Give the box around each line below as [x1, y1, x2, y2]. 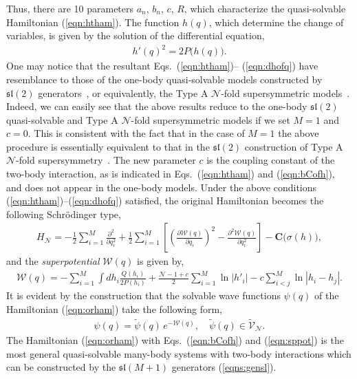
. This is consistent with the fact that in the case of [28, 126, 245, 140]
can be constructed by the [6, 360, 116, 374]
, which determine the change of [208, 14, 344, 29]
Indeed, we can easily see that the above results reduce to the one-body [6, 99, 307, 113]
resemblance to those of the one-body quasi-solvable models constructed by [6, 72, 323, 86]
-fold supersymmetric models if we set [131, 112, 290, 127]
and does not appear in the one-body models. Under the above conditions [6, 180, 317, 194]
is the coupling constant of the [206, 153, 335, 167]
